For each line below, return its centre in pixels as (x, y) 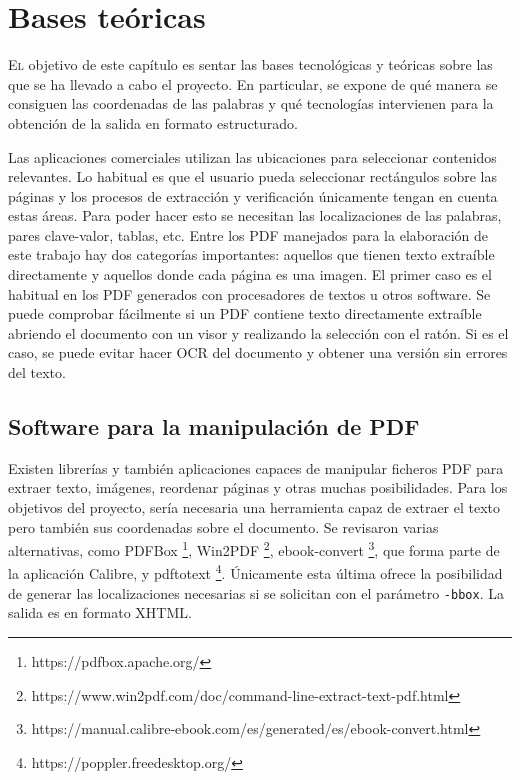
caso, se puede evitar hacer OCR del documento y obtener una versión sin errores (258, 352)
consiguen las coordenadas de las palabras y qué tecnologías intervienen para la (251, 103)
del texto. (37, 372)
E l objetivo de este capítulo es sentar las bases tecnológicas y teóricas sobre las (250, 64)
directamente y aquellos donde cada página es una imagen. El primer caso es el (250, 274)
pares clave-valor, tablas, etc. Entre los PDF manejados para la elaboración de (248, 234)
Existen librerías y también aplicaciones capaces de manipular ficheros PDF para (256, 467)
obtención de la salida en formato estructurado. (153, 122)
